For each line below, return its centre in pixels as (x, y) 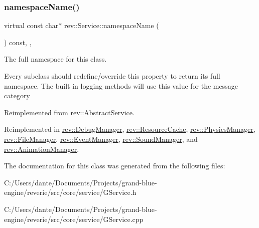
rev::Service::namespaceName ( (111, 25)
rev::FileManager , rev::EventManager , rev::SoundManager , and (101, 139)
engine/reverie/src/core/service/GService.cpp (74, 219)
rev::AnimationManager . (42, 149)
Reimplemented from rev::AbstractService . (69, 112)
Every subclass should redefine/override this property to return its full (112, 76)
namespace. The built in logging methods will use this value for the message (121, 85)
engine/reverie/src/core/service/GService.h (70, 192)
